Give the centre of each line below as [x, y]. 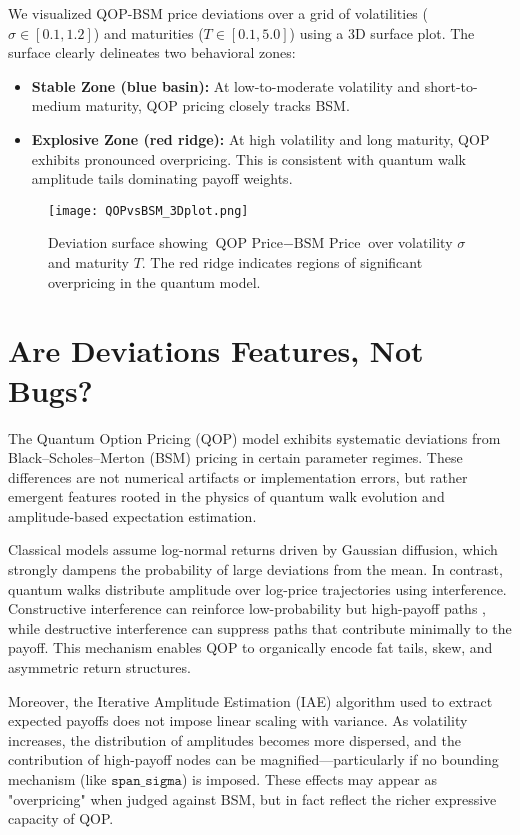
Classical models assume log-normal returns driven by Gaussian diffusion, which [253, 549]
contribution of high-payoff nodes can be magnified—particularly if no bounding [253, 759]
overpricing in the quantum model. [154, 281]
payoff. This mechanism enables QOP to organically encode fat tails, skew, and [250, 647]
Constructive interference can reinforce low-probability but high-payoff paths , [247, 608]
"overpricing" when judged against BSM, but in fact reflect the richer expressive [252, 798]
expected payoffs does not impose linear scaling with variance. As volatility [238, 720]
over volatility [410, 242]
